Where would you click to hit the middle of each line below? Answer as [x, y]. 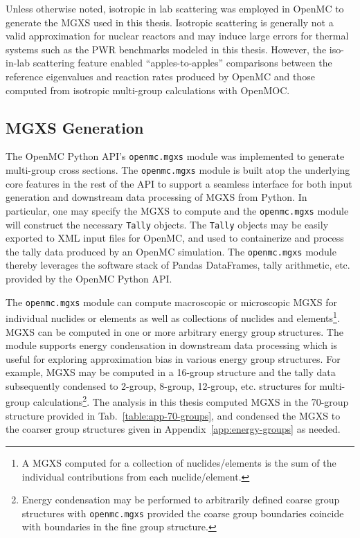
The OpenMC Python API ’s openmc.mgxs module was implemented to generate [175, 156]
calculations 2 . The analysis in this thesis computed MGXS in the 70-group [191, 401]
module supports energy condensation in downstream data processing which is [172, 345]
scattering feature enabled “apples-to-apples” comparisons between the [182, 63]
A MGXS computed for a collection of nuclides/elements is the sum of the [179, 462]
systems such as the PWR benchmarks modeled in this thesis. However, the [166, 49]
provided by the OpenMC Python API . [89, 279]
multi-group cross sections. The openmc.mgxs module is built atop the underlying [178, 170]
